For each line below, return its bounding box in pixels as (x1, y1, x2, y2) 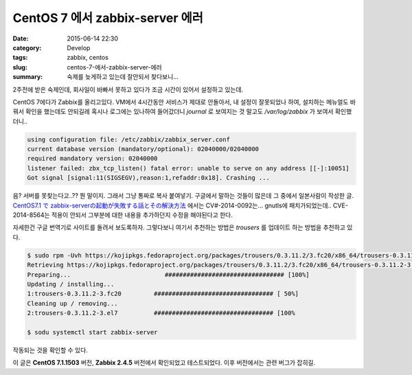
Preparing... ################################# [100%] (27, 271, 310, 278)
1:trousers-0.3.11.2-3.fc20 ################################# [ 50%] (27, 290, 299, 298)
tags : (12, 54, 28, 62)
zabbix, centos (67, 54, 109, 62)
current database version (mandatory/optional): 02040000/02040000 (27, 145, 260, 153)
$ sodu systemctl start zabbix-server (27, 328, 158, 336)
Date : (12, 34, 29, 43)
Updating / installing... (27, 280, 115, 288)
